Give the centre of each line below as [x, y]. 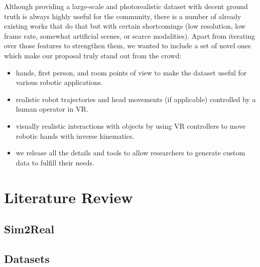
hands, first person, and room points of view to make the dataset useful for [131, 72]
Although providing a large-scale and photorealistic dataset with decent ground [126, 6]
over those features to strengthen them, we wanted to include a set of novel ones [127, 46]
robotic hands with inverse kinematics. [75, 136]
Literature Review [69, 197]
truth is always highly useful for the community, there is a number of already [123, 16]
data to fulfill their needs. [55, 162]
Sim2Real [29, 229]
